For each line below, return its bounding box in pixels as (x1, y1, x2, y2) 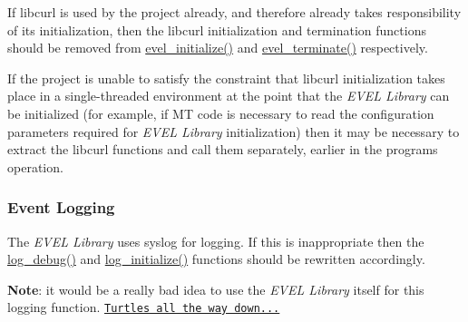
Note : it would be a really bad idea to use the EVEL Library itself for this (7, 279, 424, 298)
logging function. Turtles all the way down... (7, 298, 280, 317)
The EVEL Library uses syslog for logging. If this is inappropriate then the (7, 231, 424, 250)
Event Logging (7, 196, 115, 219)
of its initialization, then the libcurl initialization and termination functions (7, 20, 426, 39)
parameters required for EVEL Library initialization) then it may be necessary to (7, 122, 460, 141)
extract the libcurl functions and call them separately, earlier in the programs (7, 140, 438, 159)
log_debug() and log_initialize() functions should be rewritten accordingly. (7, 249, 425, 268)
